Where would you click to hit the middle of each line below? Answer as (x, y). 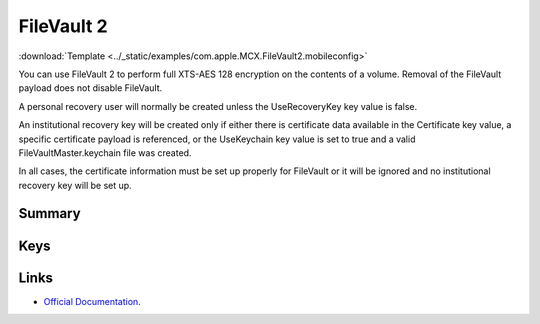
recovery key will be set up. (75, 185)
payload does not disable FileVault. (90, 88)
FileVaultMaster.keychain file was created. (105, 152)
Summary (49, 213)
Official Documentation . (92, 301)
